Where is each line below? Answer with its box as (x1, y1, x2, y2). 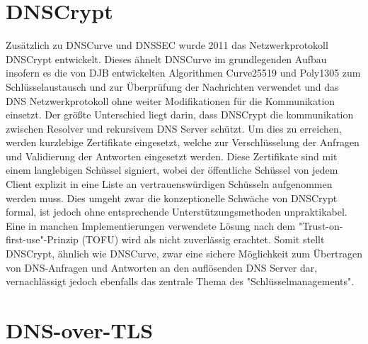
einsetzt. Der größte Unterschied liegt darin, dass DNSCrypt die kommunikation (6, 107, 354, 122)
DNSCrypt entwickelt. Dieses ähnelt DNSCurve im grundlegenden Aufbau (6, 51, 327, 66)
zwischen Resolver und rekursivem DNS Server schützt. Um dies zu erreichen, (6, 121, 342, 135)
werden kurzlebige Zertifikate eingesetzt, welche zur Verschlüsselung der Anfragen (6, 135, 360, 150)
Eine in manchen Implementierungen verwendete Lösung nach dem (6, 218, 296, 233)
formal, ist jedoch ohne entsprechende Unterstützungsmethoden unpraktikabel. (6, 204, 347, 219)
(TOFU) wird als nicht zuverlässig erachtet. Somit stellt (81, 232, 325, 247)
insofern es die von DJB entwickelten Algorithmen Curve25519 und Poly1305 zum (6, 65, 361, 80)
